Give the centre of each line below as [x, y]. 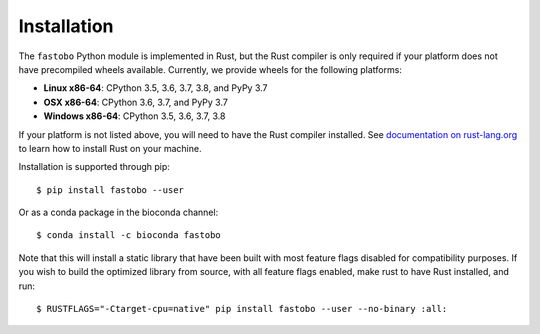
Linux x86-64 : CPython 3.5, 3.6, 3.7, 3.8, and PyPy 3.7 [155, 88]
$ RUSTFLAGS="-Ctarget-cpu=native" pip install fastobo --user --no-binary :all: [242, 309]
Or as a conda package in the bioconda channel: [118, 212]
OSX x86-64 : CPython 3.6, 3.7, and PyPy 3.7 [136, 102]
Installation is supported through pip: [94, 167]
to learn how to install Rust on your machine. [110, 148]
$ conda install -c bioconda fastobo [129, 235]
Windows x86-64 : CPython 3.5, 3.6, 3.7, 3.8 [134, 116]
